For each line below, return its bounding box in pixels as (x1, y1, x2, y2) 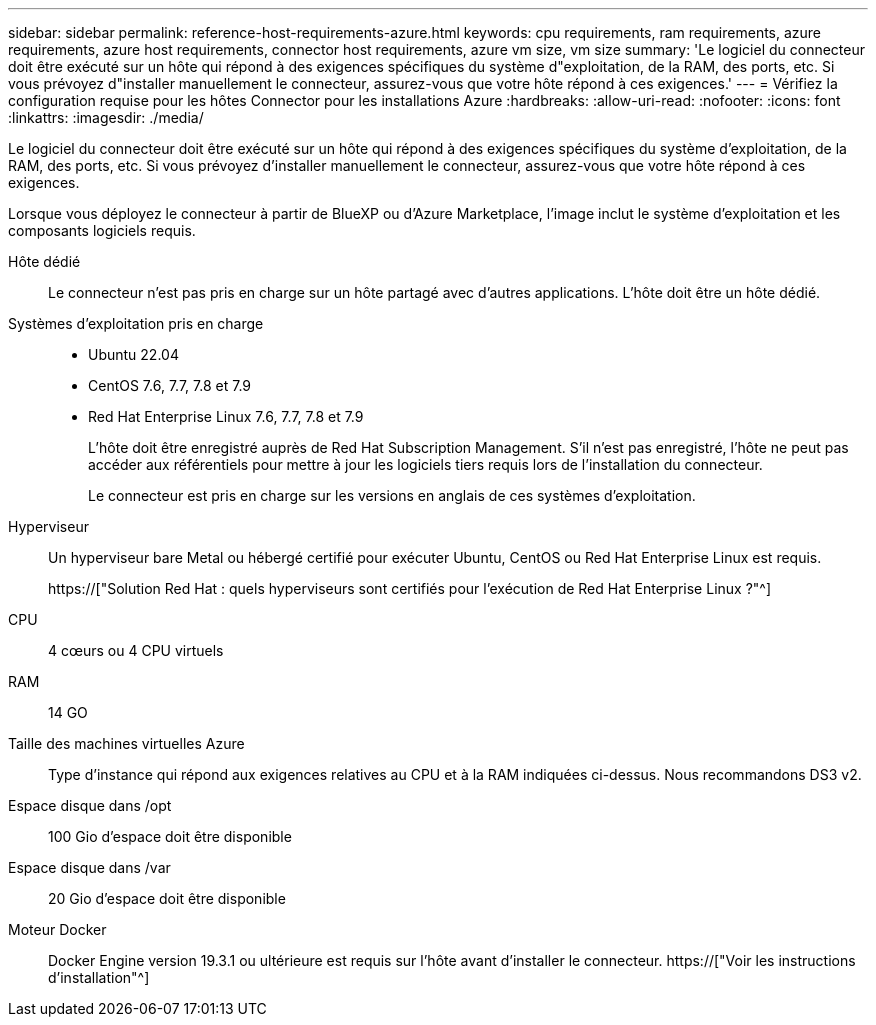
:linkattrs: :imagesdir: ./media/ (8, 109, 204, 126)
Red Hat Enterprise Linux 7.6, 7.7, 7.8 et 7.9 (88, 408, 364, 425)
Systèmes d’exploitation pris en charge (8, 315, 264, 332)
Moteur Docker (8, 921, 107, 938)
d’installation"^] (48, 969, 150, 986)
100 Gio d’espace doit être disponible (48, 828, 292, 845)
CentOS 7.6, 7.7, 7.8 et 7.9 (88, 377, 252, 394)
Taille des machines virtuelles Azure (8, 735, 245, 752)
